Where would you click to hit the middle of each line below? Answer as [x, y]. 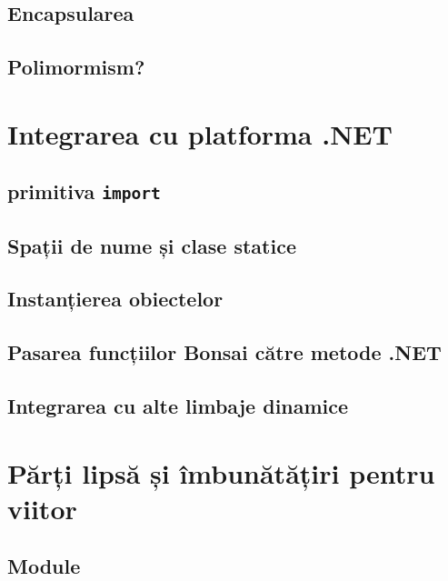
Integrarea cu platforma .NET [200, 133]
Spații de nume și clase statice [152, 245]
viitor [42, 508]
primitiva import [84, 191]
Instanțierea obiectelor [115, 299]
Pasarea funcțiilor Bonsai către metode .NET [224, 352]
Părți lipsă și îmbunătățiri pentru [221, 472]
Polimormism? [76, 67]
